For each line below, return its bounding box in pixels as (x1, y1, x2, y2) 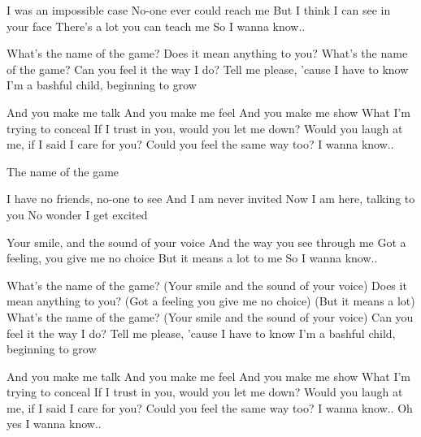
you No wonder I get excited (7, 206, 148, 223)
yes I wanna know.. (7, 415, 102, 432)
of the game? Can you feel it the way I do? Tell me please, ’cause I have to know (7, 60, 409, 77)
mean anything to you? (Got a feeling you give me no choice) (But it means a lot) (7, 292, 415, 309)
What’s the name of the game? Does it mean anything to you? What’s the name (7, 45, 408, 62)
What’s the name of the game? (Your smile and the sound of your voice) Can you (7, 308, 414, 325)
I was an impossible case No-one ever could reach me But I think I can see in (7, 2, 391, 18)
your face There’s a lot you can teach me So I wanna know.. (7, 17, 306, 34)
